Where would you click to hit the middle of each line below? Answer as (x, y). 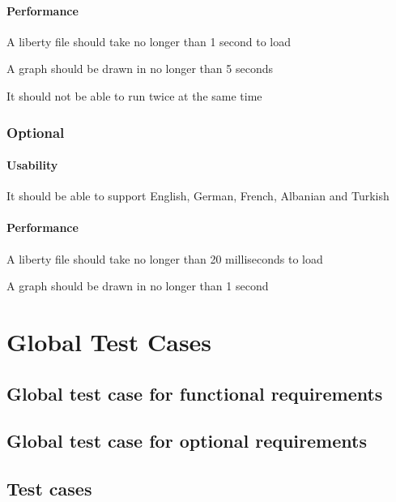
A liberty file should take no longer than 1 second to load (149, 41)
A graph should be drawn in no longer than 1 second (138, 286)
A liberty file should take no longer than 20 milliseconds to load (165, 258)
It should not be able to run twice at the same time (134, 95)
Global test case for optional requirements (187, 441)
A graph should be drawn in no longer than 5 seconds (140, 69)
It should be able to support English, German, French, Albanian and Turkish (198, 196)
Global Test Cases (109, 341)
